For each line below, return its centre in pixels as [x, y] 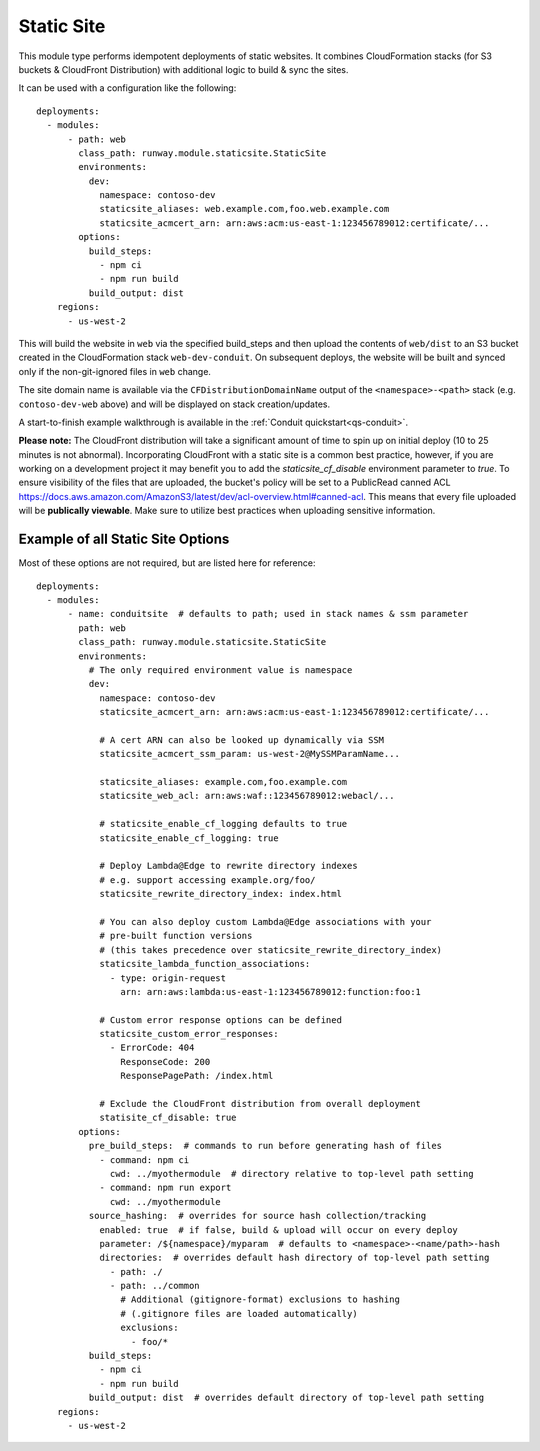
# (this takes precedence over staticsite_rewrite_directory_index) [271, 949]
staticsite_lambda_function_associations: [205, 964]
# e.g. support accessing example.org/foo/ [207, 879]
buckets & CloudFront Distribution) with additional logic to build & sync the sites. [183, 69]
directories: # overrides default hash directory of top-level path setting [294, 1258]
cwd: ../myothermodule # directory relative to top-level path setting [292, 1173]
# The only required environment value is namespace [220, 669]
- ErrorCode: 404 [152, 1048]
